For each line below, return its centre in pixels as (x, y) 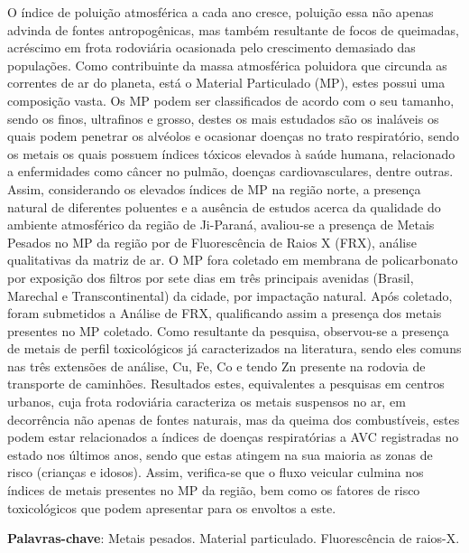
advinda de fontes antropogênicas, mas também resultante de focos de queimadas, (234, 29)
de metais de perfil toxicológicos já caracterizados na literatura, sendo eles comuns (234, 348)
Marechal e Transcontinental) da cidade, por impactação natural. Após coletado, (230, 295)
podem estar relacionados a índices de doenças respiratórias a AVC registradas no (233, 437)
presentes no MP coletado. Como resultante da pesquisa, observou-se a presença (228, 330)
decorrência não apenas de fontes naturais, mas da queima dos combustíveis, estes (234, 419)
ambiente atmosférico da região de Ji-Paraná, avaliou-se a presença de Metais (221, 225)
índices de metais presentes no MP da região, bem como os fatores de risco (214, 490)
